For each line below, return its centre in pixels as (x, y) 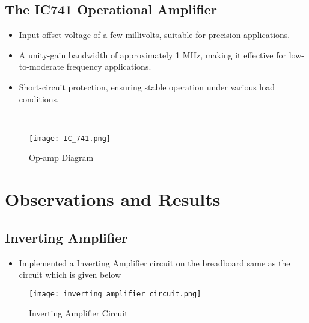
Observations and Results (113, 199)
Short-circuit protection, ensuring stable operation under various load (147, 86)
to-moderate (41, 67)
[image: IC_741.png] (70, 138)
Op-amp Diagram (61, 158)
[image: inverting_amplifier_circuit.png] (115, 294)
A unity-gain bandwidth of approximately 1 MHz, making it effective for (153, 55)
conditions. (39, 99)
